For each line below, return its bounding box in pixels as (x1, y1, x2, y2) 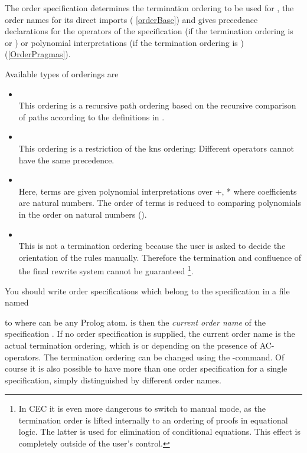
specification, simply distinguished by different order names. (5, 373, 221, 386)
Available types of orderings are (5, 67, 119, 80)
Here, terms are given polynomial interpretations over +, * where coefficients (18, 185, 297, 197)
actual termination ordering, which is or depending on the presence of (5, 339, 257, 351)
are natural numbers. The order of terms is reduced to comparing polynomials (18, 196, 301, 209)
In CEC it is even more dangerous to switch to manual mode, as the (18, 402, 266, 415)
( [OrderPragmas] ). (5, 48, 71, 60)
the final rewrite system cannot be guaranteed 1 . (18, 263, 194, 277)
